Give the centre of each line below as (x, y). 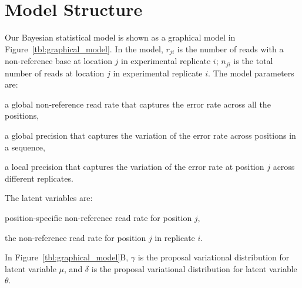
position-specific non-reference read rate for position (98, 217)
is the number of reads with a (230, 48)
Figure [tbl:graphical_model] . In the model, (84, 48)
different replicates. (39, 178)
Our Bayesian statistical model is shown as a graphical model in (120, 37)
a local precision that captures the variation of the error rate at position (135, 167)
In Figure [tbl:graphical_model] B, (67, 257)
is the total (253, 61)
